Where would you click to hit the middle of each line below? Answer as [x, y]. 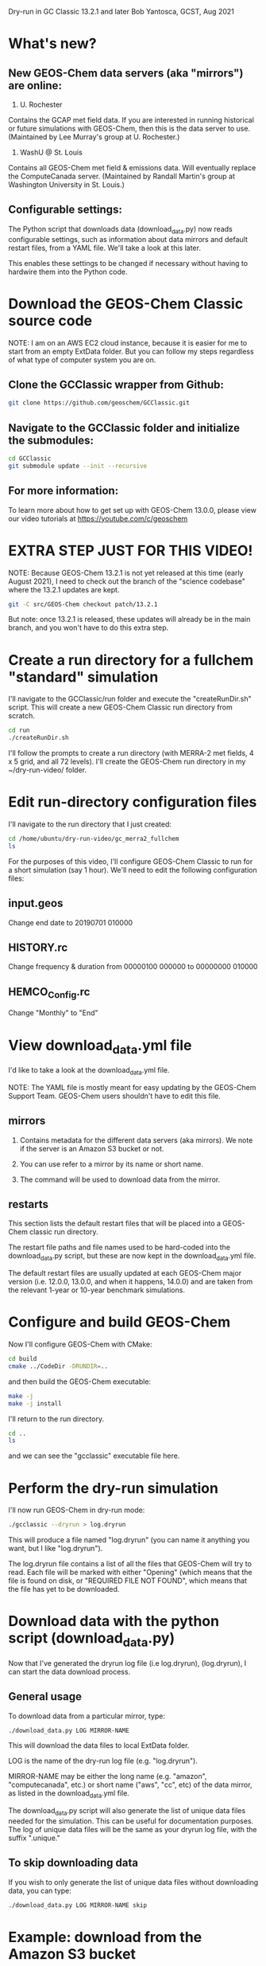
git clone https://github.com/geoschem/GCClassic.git [99, 403]
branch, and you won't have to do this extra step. [89, 627]
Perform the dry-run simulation [113, 1488]
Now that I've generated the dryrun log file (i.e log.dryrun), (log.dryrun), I [127, 1663]
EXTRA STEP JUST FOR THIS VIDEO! [131, 551]
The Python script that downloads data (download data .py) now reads [120, 230]
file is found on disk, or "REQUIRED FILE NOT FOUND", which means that [128, 1581]
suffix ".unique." [35, 1838]
